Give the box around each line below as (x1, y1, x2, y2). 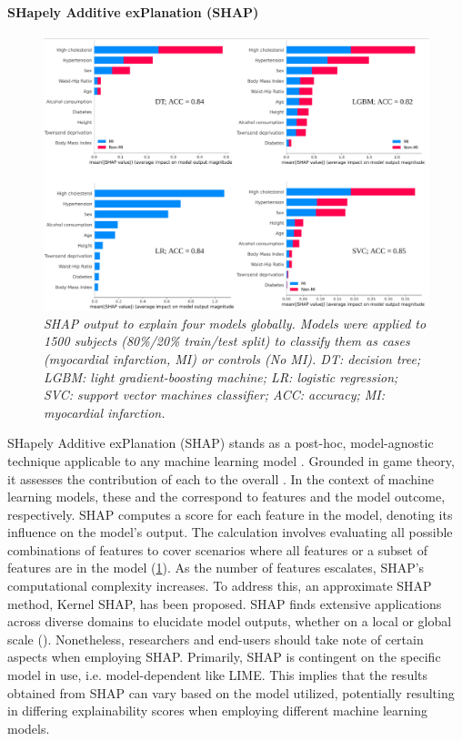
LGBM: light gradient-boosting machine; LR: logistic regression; (44, 367, 398, 386)
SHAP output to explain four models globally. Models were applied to (44, 313, 427, 332)
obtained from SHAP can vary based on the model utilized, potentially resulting (7, 683, 455, 702)
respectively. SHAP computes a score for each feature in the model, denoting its (7, 504, 453, 523)
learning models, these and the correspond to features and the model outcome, (7, 487, 446, 506)
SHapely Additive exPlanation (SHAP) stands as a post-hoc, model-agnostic (7, 433, 434, 452)
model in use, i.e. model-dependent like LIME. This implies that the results (7, 665, 428, 685)
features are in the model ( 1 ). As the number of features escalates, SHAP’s (7, 558, 425, 577)
